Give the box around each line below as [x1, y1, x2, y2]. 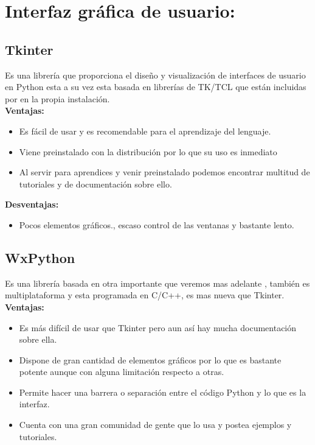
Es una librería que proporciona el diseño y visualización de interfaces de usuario [5, 68, 306, 81]
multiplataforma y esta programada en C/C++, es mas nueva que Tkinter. [5, 289, 285, 301]
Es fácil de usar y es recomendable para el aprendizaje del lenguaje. [19, 124, 271, 137]
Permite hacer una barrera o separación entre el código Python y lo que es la [19, 385, 306, 398]
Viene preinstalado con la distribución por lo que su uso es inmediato [19, 145, 277, 158]
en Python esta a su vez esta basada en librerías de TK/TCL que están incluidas [5, 80, 306, 93]
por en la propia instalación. [5, 92, 110, 105]
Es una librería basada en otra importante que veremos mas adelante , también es [5, 276, 310, 289]
